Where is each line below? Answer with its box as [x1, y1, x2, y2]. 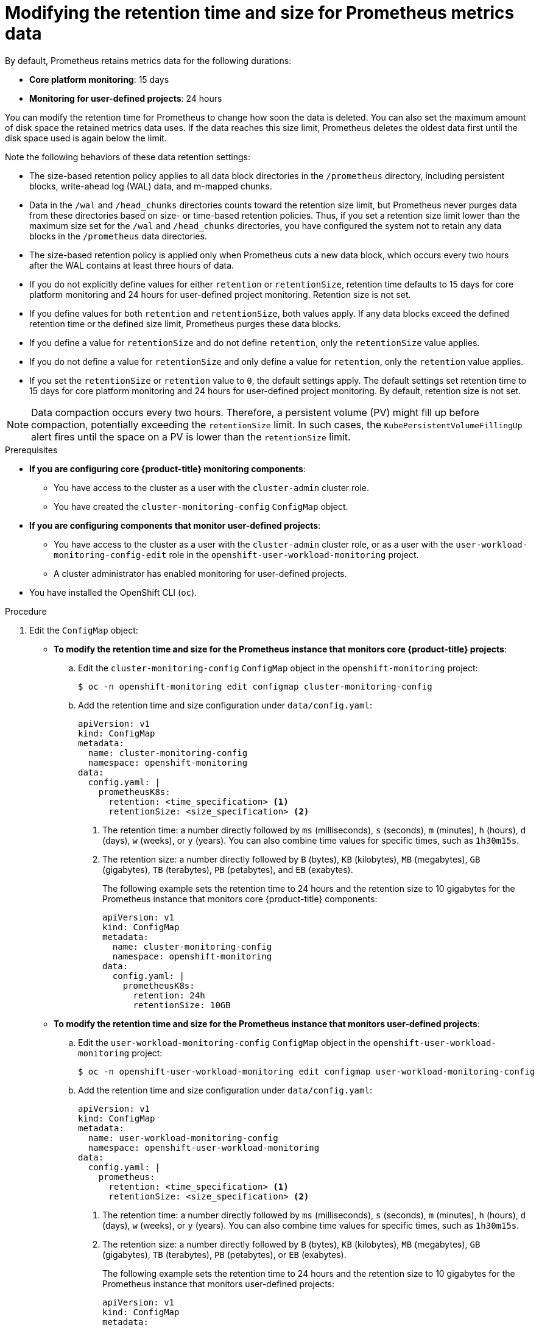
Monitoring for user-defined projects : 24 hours [29, 93, 222, 104]
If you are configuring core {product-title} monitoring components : [29, 463, 306, 474]
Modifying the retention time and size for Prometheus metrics [5, 2, 515, 23]
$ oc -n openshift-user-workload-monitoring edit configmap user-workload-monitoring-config [78, 1066, 535, 1076]
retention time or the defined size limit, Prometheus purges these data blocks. [29, 318, 341, 329]
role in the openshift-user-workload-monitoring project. [169, 549, 419, 560]
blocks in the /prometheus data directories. [29, 230, 207, 241]
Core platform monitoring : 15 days [29, 74, 169, 85]
